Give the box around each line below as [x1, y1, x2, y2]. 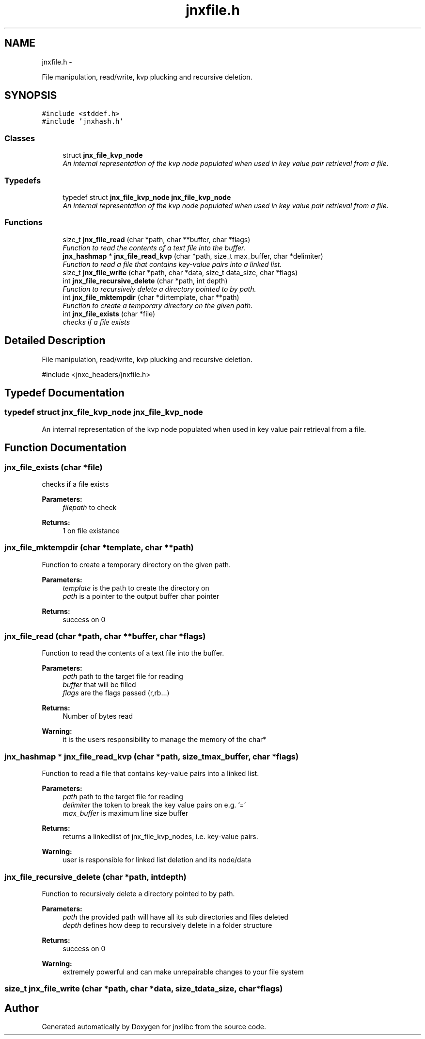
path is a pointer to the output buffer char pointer [63, 592, 220, 600]
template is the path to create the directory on [63, 583, 209, 592]
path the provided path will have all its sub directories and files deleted [63, 912, 288, 921]
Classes [4, 133, 35, 143]
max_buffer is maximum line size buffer [63, 809, 189, 818]
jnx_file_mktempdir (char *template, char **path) [4, 543, 194, 553]
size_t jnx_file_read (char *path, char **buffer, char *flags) [63, 235, 251, 244]
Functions [4, 217, 43, 228]
